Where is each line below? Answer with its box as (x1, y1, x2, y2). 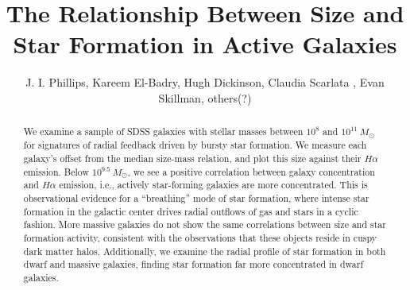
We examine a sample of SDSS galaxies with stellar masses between (23, 125, 304, 138)
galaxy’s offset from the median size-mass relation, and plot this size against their (23, 151, 362, 164)
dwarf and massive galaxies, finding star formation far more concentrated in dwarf (23, 257, 364, 271)
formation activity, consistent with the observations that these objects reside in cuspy (23, 231, 377, 245)
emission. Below (23, 164, 89, 178)
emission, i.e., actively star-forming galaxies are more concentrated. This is (59, 178, 368, 191)
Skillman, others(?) (158, 89, 252, 106)
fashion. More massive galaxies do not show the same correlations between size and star (23, 218, 386, 231)
